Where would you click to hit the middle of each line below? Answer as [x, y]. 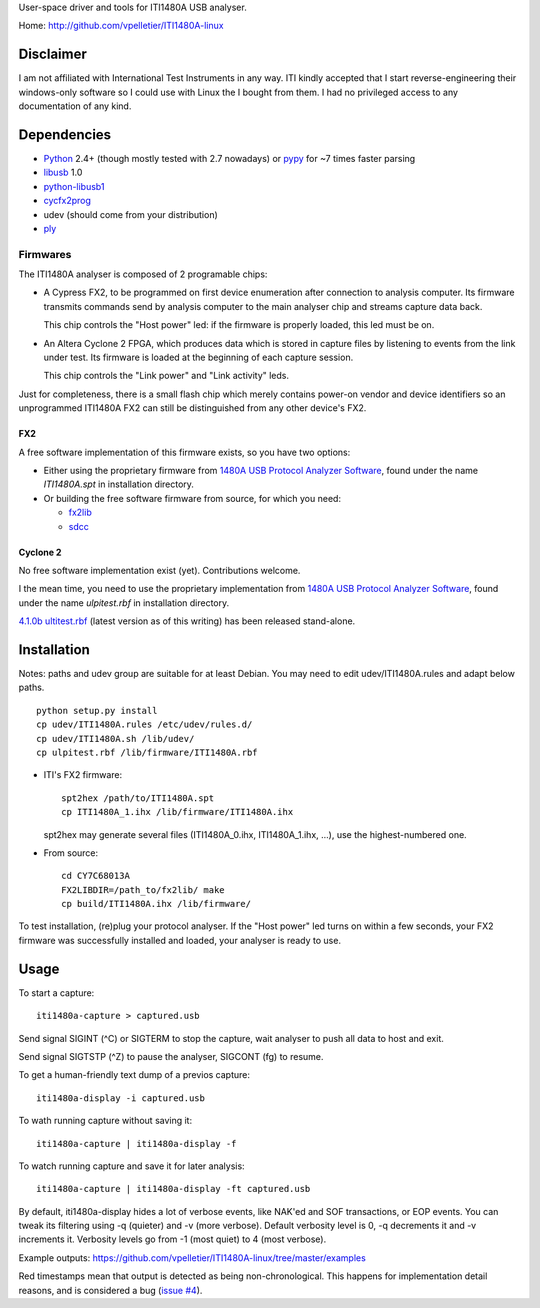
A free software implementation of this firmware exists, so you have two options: [184, 452]
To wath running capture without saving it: [105, 1121]
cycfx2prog [67, 201]
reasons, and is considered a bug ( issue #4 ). [110, 1290]
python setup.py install [97, 710]
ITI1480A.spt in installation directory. [119, 484]
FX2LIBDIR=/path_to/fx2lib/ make [143, 889]
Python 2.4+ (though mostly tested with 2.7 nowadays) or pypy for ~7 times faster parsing [229, 158]
